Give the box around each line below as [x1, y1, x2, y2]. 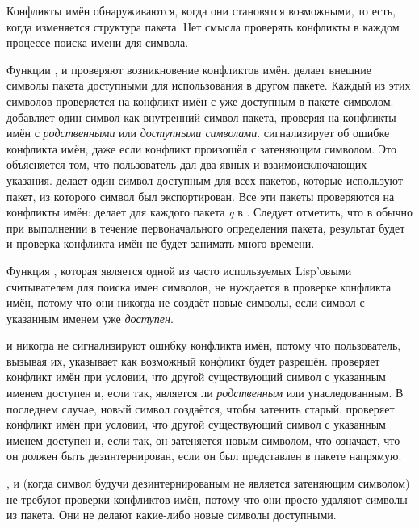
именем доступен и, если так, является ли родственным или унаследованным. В [6, 384, 404, 401]
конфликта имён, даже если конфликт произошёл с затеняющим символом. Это [6, 140, 397, 157]
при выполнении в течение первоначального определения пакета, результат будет [6, 219, 405, 236]
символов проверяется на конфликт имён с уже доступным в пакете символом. [6, 92, 394, 109]
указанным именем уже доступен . [6, 309, 174, 326]
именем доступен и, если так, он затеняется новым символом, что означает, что [6, 431, 400, 448]
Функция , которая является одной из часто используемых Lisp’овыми [6, 262, 352, 279]
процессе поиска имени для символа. [6, 34, 189, 51]
